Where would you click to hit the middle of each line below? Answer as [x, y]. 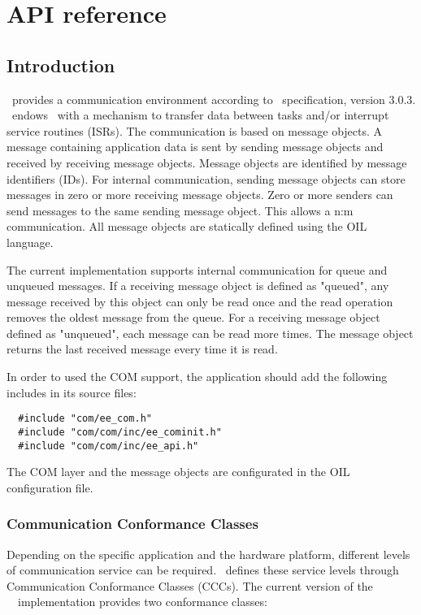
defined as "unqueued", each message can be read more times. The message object [210, 333]
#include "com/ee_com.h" [85, 419]
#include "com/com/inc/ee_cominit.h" [120, 432]
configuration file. [50, 487]
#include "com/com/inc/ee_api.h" [109, 446]
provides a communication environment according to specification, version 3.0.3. [214, 99]
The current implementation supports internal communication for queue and [197, 269]
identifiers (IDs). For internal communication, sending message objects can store [206, 178]
